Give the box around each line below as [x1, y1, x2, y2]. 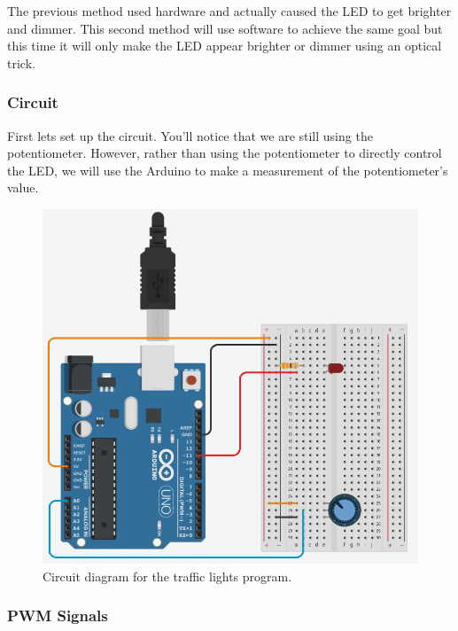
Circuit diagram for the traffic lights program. [43, 566, 292, 585]
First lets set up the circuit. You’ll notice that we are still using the [7, 126, 373, 144]
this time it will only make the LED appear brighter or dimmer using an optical [7, 36, 442, 55]
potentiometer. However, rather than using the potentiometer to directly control [7, 144, 442, 162]
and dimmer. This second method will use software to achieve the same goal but [7, 19, 443, 37]
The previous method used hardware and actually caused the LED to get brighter [7, 2, 452, 19]
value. [7, 178, 39, 197]
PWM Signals [7, 604, 108, 627]
